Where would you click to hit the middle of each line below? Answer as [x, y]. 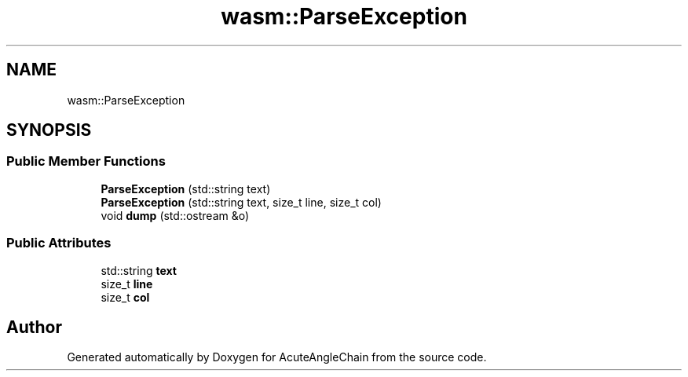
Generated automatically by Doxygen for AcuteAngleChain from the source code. [277, 357]
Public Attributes [59, 243]
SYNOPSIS [49, 130]
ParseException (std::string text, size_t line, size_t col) [241, 202]
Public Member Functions [86, 161]
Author [34, 327]
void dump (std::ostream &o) [175, 215]
